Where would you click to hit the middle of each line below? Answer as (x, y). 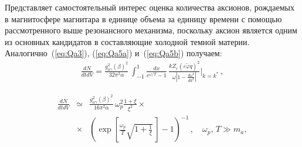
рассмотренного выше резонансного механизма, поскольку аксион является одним (151, 30)
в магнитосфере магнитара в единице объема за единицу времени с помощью (143, 18)
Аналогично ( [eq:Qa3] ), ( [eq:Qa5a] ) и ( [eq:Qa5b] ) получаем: (113, 53)
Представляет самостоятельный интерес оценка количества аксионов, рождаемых (150, 7)
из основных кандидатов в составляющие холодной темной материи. (127, 41)
